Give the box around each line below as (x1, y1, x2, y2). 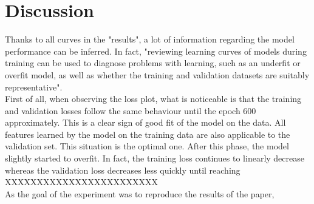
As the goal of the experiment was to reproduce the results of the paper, (5, 187, 275, 200)
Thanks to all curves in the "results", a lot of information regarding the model (5, 33, 295, 46)
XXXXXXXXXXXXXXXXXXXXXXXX (5, 175, 158, 188)
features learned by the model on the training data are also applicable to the (5, 127, 290, 140)
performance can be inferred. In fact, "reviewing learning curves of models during (5, 44, 307, 57)
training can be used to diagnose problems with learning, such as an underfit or (5, 56, 301, 69)
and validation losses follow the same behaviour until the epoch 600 (5, 104, 256, 117)
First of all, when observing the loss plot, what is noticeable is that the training (5, 92, 302, 105)
